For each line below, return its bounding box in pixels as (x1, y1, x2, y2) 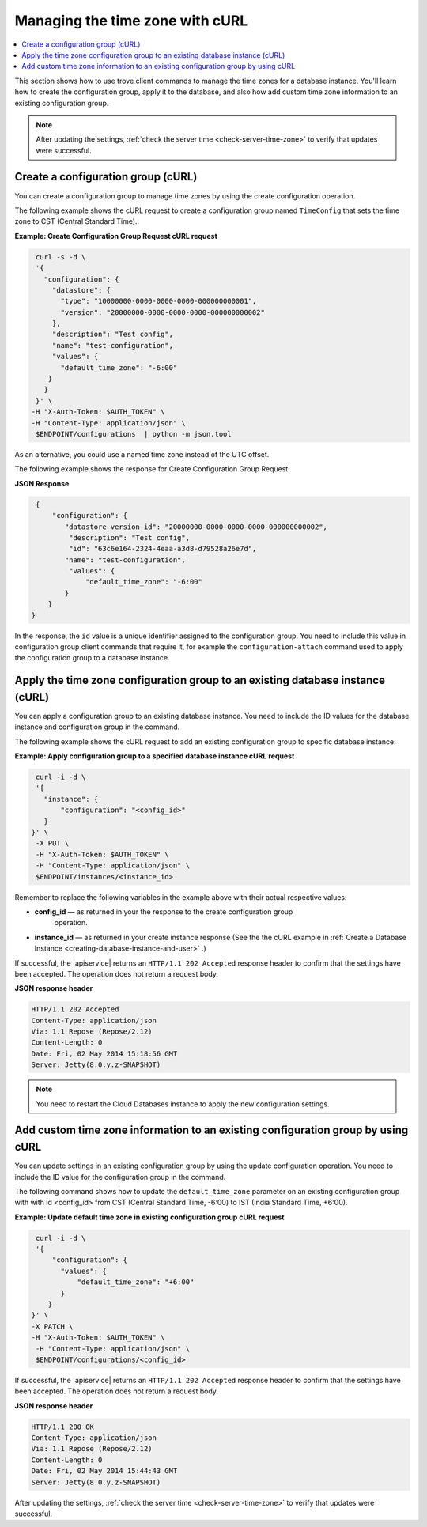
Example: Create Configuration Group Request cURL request (14, 231, 217, 240)
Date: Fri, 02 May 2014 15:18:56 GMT (31, 1049, 178, 1058)
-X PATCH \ (31, 1321, 74, 1331)
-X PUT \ (36, 839, 70, 848)
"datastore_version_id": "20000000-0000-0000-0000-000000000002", (64, 522, 328, 531)
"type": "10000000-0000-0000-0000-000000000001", (60, 297, 257, 306)
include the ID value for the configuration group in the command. (14, 1172, 226, 1181)
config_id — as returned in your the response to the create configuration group (34, 906, 293, 917)
